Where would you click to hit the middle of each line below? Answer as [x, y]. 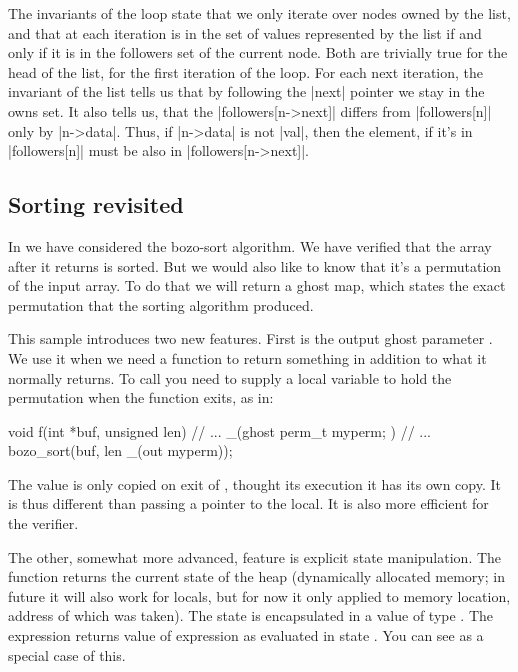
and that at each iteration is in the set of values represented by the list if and [245, 32]
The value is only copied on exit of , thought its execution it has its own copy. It [255, 483]
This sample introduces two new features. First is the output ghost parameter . [250, 338]
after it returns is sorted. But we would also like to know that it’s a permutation [255, 265]
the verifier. [43, 523]
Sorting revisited [96, 204]
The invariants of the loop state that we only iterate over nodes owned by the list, [259, 13]
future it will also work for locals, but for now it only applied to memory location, [259, 595]
